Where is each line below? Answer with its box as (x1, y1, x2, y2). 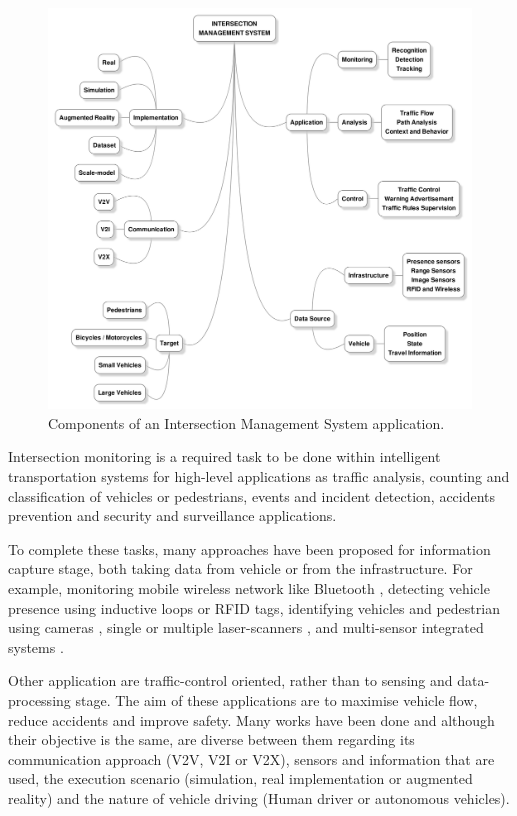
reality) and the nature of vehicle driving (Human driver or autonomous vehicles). (8, 787, 510, 808)
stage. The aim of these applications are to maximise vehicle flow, (75, 689, 478, 710)
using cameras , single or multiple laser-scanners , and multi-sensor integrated (8, 617, 484, 638)
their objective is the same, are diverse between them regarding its (8, 729, 415, 750)
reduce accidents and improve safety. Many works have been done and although (8, 709, 495, 730)
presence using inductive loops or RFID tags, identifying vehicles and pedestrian (8, 597, 500, 618)
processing (8, 689, 71, 710)
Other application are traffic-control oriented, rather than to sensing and (8, 670, 453, 691)
